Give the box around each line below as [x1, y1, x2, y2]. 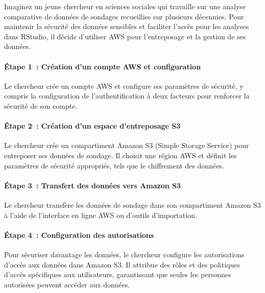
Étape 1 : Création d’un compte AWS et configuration [4, 61, 201, 71]
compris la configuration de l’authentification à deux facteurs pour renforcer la [4, 90, 250, 101]
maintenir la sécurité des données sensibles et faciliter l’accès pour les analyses [4, 21, 249, 32]
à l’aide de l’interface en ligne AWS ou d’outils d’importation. [4, 209, 197, 220]
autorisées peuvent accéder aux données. [4, 279, 130, 289]
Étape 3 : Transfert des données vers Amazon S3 [4, 180, 181, 190]
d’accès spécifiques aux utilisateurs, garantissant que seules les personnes [4, 269, 231, 280]
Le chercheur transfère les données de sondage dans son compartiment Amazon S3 [4, 199, 261, 210]
